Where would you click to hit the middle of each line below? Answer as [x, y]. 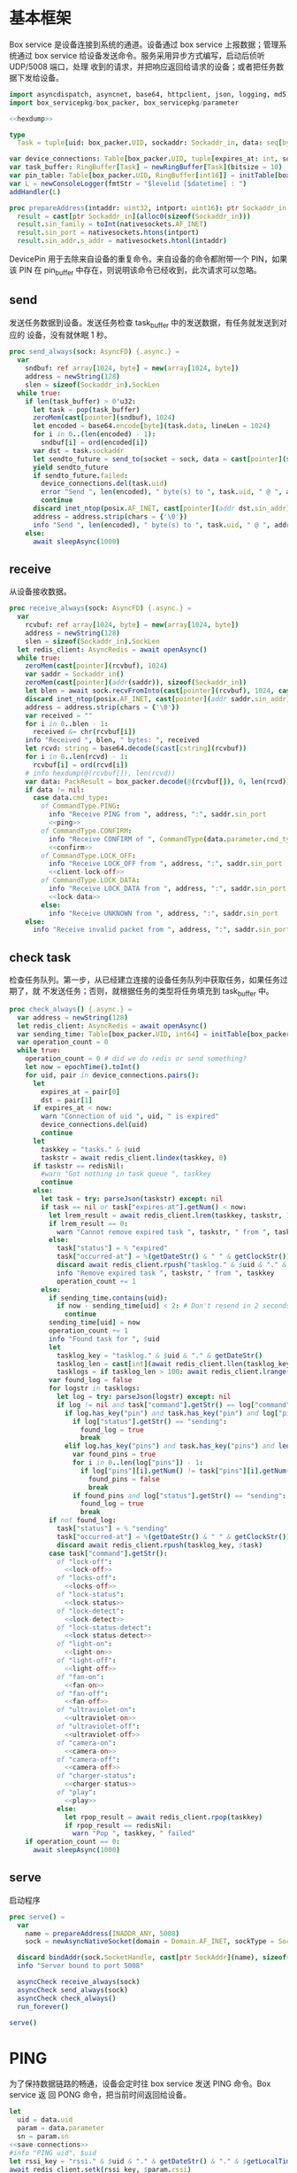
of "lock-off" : [84, 1561]
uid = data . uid [45, 2120]
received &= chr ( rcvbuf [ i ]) [84, 732]
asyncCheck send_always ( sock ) [72, 1990]
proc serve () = [37, 1917]
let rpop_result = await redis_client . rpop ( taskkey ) [164, 1817]
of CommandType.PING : [81, 806]
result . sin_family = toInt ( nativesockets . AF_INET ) [112, 224]
